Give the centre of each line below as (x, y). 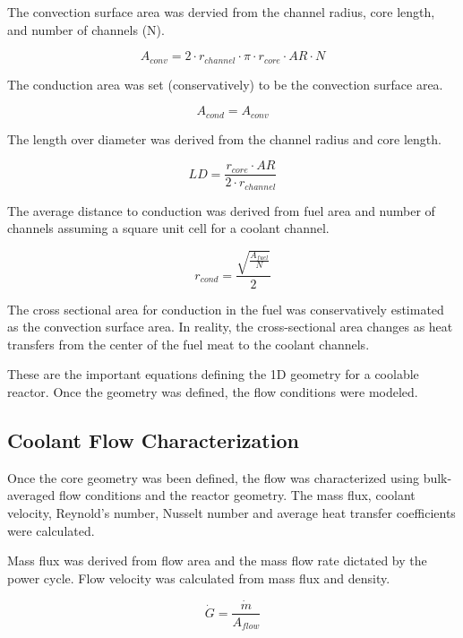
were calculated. (51, 530)
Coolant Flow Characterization (153, 440)
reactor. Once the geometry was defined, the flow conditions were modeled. (213, 391)
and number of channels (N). (86, 29)
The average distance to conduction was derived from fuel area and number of (221, 210)
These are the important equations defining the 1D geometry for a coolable (213, 374)
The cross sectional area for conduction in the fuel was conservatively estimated (226, 309)
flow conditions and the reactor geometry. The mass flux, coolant (237, 495)
